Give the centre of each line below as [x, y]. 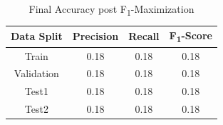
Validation [36, 73]
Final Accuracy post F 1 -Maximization [111, 10]
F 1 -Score [191, 36]
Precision [95, 36]
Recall [144, 36]
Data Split [37, 36]
